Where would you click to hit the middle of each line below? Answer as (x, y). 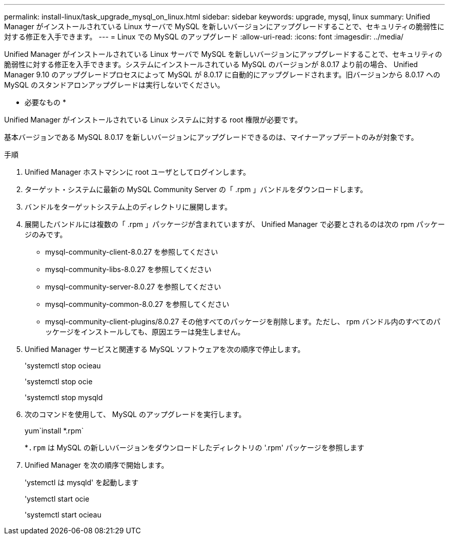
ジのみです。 (46, 234)
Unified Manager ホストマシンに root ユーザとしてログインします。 (138, 172)
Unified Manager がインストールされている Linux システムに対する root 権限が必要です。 (153, 120)
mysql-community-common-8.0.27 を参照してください (137, 304)
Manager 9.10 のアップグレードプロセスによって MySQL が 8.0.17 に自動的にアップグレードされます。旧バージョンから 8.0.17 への (222, 75)
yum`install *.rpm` (54, 431)
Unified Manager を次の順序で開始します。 (97, 465)
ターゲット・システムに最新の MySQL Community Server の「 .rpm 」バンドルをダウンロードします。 (196, 189)
